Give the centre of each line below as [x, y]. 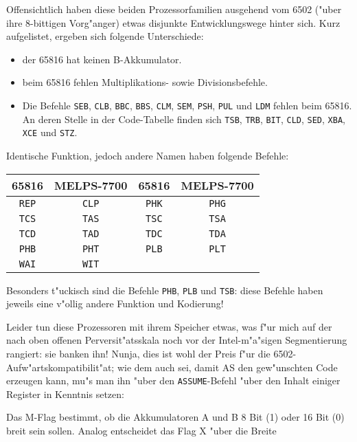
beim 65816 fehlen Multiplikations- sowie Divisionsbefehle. [145, 82]
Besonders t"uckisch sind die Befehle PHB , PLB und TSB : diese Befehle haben [165, 290]
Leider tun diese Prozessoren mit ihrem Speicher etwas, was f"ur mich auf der [169, 326]
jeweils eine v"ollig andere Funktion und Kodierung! [115, 303]
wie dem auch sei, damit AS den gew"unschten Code [227, 367]
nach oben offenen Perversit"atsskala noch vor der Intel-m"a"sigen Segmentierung [177, 340]
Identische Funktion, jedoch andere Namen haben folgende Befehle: [148, 155]
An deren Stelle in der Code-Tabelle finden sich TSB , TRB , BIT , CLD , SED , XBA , [184, 119]
